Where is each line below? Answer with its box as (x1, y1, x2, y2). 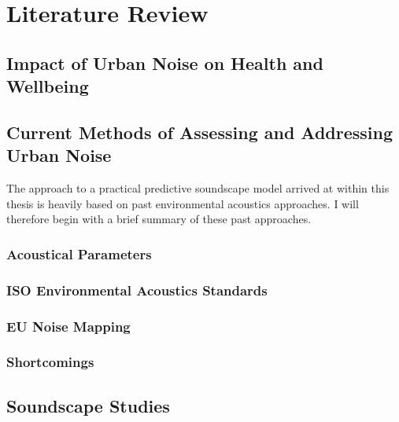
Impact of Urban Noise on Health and (6, 50, 323, 75)
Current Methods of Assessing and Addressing (6, 119, 393, 144)
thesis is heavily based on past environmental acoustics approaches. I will (6, 195, 359, 211)
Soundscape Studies (6, 393, 170, 417)
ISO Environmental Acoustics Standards (6, 280, 268, 299)
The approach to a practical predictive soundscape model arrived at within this (6, 180, 390, 196)
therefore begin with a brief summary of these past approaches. (6, 211, 312, 227)
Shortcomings (6, 352, 94, 372)
